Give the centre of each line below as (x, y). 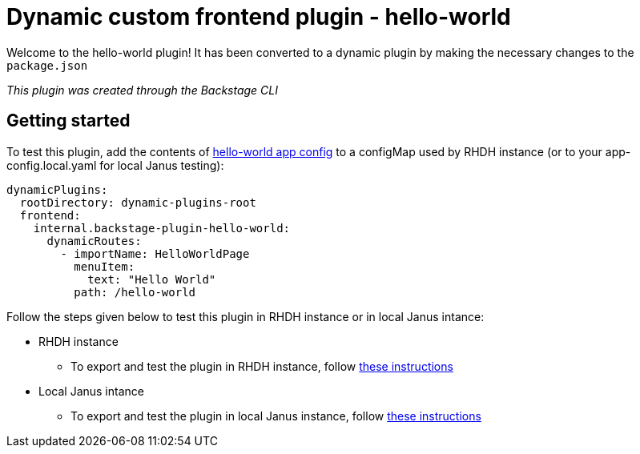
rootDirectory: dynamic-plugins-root (138, 202)
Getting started (68, 121)
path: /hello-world (135, 292)
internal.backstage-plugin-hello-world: (162, 228)
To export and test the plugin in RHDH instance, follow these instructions (262, 366)
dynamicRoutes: (94, 241)
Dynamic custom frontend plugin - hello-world (259, 17)
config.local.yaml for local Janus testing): (115, 165)
